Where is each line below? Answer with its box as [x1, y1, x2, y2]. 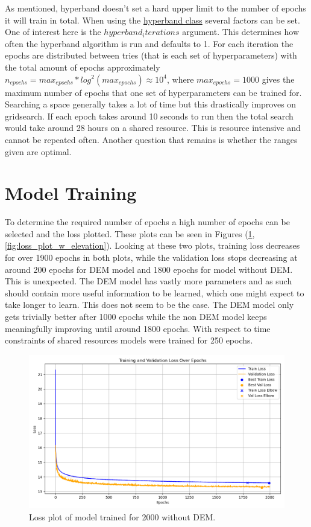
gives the [262, 72, 295, 85]
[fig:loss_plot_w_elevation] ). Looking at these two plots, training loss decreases [5, 239, 300, 252]
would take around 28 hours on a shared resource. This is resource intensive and [5, 121, 301, 134]
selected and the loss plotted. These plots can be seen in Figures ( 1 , [5, 227, 255, 240]
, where [166, 72, 194, 85]
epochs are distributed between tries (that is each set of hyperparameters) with [5, 49, 297, 62]
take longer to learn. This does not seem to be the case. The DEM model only [5, 298, 294, 311]
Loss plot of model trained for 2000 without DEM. [29, 510, 216, 523]
